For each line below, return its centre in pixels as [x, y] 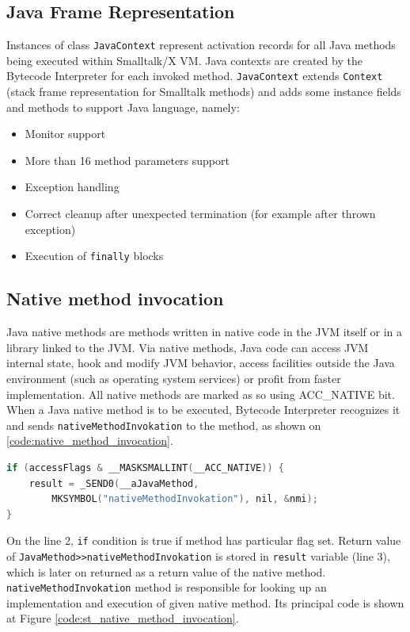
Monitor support [65, 134]
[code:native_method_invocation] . [90, 440]
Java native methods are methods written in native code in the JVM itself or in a [205, 332]
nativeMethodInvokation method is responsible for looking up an [167, 587]
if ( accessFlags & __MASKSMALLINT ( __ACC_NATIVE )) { [145, 467]
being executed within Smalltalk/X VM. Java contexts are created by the [184, 60]
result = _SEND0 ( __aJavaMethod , [114, 483]
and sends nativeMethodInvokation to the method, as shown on [164, 425]
